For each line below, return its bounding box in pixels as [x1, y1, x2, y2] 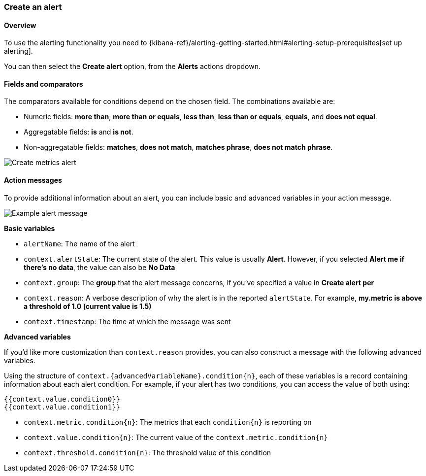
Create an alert [4, 2, 62, 12]
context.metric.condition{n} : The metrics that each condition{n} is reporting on [24, 417, 312, 426]
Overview [4, 21, 36, 30]
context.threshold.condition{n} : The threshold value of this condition [24, 448, 271, 457]
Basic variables [4, 224, 55, 233]
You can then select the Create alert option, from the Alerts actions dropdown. [4, 62, 261, 71]
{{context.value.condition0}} [4, 395, 121, 403]
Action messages [4, 176, 62, 185]
